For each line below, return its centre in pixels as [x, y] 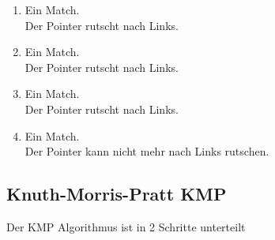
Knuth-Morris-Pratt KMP [117, 194]
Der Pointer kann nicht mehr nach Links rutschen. [147, 151]
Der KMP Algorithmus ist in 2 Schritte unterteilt [126, 226]
